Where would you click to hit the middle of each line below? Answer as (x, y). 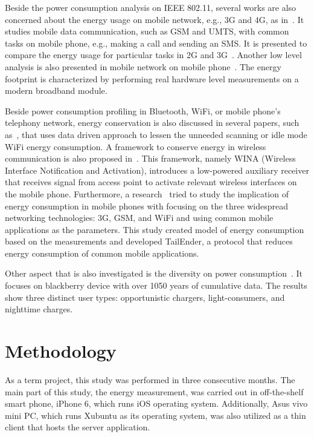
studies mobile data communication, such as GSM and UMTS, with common (147, 31)
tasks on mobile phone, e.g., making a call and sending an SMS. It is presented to (156, 43)
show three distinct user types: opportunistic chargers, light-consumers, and (145, 297)
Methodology (61, 351)
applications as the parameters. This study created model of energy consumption (155, 229)
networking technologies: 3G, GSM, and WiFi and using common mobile (139, 218)
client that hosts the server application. (78, 427)
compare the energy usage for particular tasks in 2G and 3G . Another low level (153, 55)
